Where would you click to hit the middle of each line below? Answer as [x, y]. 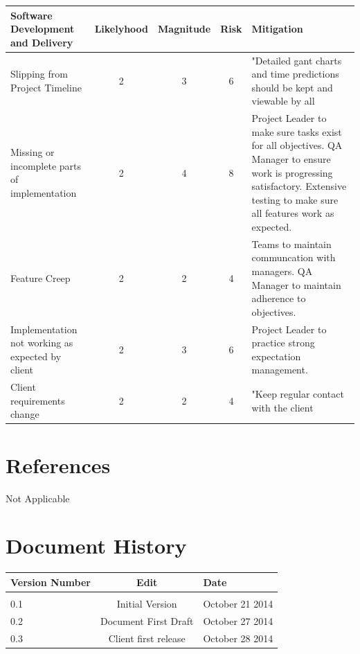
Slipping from [39, 74]
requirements [38, 400]
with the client [282, 407]
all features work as [293, 213]
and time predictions [295, 74]
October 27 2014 [238, 620]
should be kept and [292, 87]
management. [280, 370]
